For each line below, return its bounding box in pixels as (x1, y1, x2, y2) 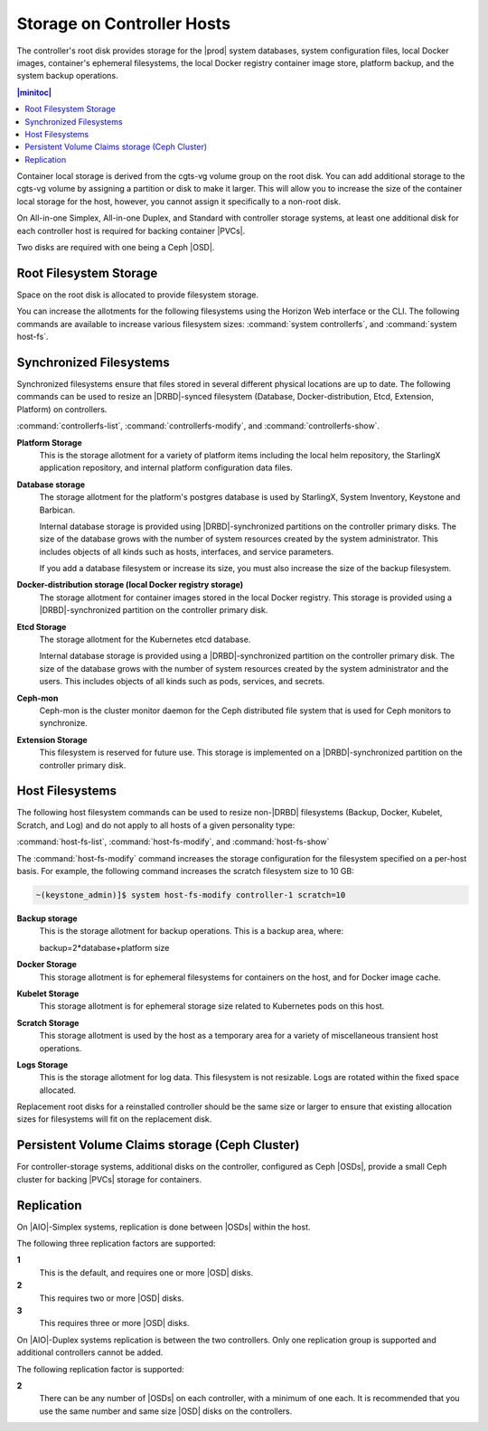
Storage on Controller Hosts (16, 14, 230, 33)
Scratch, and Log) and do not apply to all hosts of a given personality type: (16, 819, 296, 831)
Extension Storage (16, 734, 88, 745)
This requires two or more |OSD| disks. (39, 1293, 184, 1304)
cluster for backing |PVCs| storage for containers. (16, 1173, 202, 1184)
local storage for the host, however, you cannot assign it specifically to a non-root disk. (16, 195, 342, 207)
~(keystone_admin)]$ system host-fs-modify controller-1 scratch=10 (35, 890, 346, 899)
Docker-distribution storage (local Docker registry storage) (16, 579, 244, 590)
